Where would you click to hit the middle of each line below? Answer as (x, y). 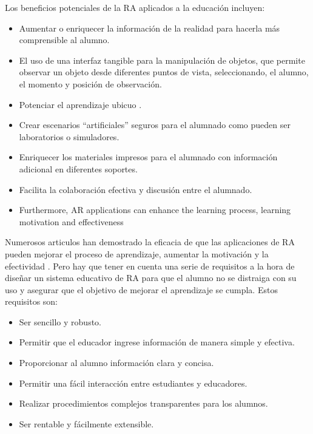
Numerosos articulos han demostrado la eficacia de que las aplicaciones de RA (150, 242)
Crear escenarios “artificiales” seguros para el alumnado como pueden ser (155, 125)
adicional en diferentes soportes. (78, 168)
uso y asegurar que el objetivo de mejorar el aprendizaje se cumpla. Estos (141, 289)
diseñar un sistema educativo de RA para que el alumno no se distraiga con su (151, 278)
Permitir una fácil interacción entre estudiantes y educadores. (133, 383)
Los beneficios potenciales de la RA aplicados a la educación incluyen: (135, 7)
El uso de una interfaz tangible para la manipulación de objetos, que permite (162, 60)
